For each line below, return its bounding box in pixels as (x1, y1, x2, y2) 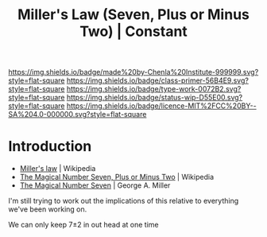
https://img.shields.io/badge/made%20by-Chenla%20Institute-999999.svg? (8, 68, 259, 77)
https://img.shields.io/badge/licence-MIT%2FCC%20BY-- (66, 101, 257, 111)
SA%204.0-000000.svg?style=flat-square (8, 110, 147, 119)
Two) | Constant (79, 22, 188, 41)
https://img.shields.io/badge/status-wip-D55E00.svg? (66, 93, 243, 103)
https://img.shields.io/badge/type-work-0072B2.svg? (66, 84, 242, 94)
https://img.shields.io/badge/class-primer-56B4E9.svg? (66, 76, 249, 85)
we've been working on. (8, 204, 87, 214)
